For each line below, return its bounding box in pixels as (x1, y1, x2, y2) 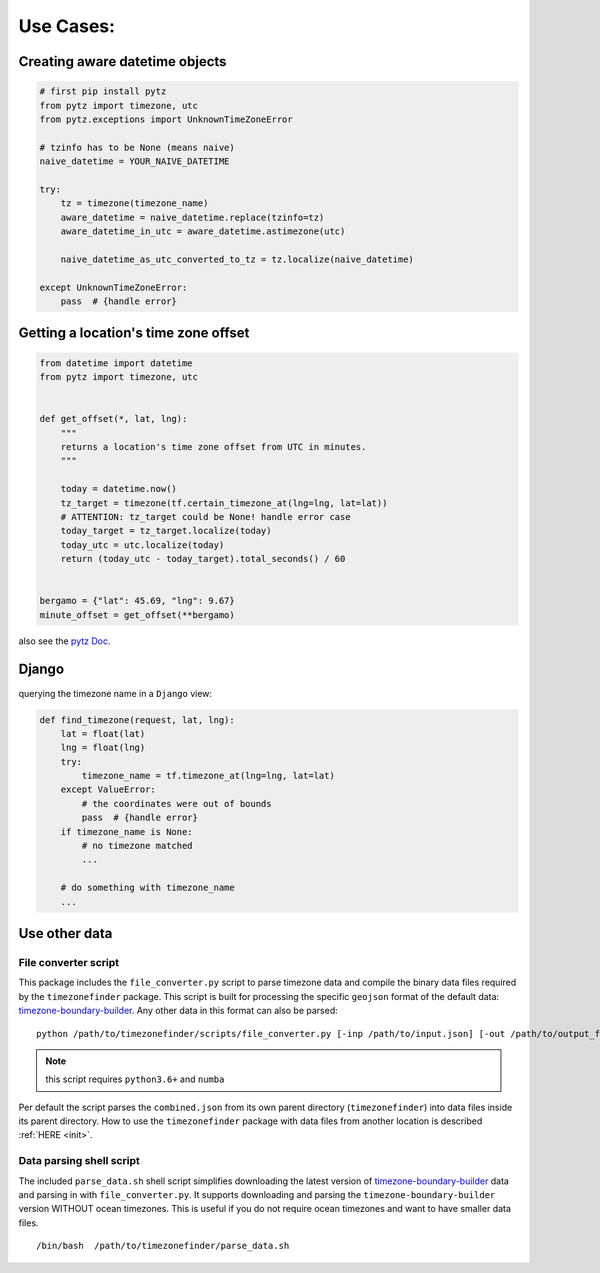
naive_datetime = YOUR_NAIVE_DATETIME (39, 156, 230, 167)
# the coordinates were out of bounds (81, 798, 272, 809)
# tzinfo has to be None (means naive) (39, 141, 235, 153)
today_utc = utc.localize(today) (60, 539, 225, 550)
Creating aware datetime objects (18, 53, 227, 70)
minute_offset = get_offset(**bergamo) (39, 609, 235, 620)
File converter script (18, 955, 120, 969)
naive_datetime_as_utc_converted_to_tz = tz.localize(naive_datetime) (60, 253, 415, 265)
